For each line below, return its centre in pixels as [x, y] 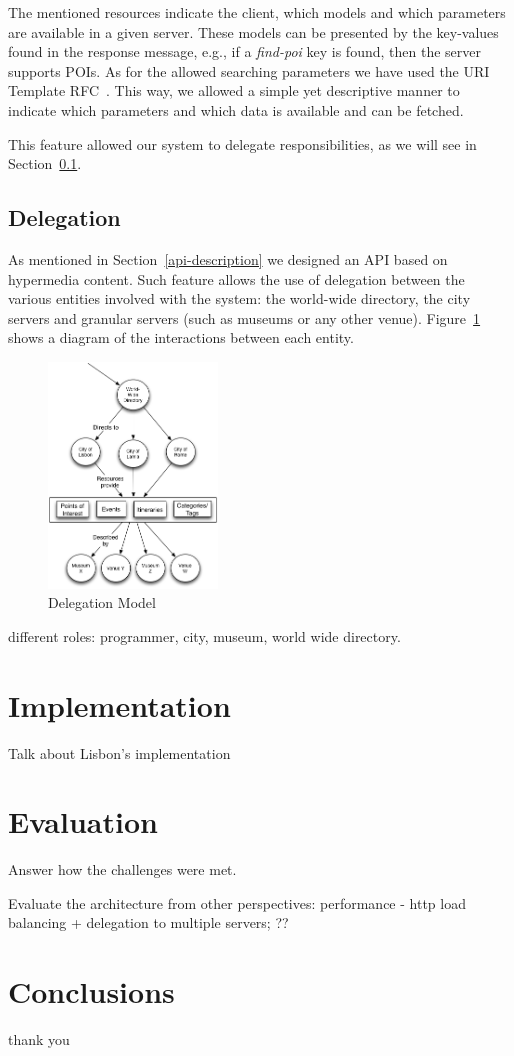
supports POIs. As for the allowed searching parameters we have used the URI [249, 70]
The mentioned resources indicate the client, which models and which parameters [257, 12]
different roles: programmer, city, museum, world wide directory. [204, 635]
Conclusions [91, 991]
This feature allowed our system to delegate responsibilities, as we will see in [242, 143]
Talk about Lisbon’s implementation [119, 752]
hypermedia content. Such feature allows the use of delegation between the [236, 278]
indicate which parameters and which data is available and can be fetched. [236, 109]
